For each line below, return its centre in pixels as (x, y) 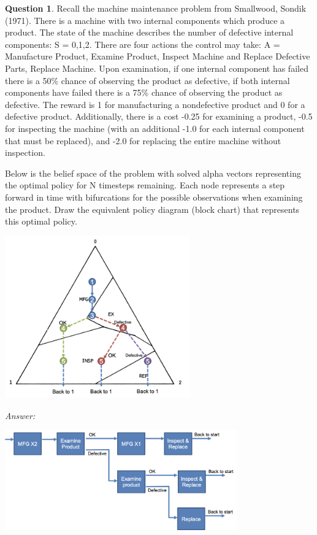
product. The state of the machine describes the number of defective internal (149, 32)
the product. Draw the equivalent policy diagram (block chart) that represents (152, 209)
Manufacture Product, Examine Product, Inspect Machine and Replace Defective (158, 56)
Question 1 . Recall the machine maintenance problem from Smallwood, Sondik (156, 8)
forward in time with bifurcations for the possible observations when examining (154, 197)
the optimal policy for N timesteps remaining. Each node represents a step (145, 185)
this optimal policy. (41, 221)
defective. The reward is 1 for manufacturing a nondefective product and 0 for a (155, 104)
